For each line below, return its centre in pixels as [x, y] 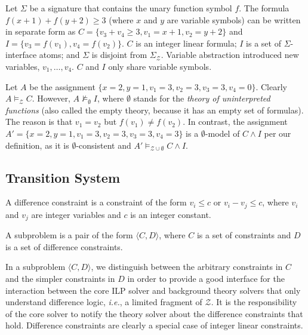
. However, [51, 98]
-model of [222, 133]
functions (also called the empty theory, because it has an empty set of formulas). [155, 110]
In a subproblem [36, 267]
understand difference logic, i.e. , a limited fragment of [104, 302]
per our [278, 133]
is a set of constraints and [244, 235]
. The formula [264, 8]
